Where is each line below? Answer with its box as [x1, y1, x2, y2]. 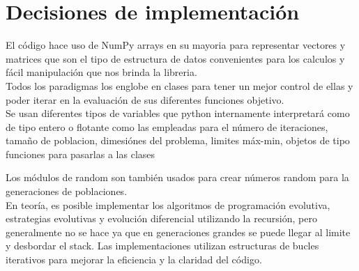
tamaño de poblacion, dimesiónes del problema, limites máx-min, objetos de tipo [6, 133, 350, 148]
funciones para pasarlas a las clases [6, 146, 155, 161]
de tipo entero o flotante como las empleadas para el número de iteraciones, [6, 119, 328, 134]
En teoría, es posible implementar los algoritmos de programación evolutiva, [6, 197, 330, 212]
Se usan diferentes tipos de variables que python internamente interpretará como [6, 106, 350, 121]
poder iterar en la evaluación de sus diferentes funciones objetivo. [6, 92, 284, 107]
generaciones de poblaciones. [6, 184, 128, 199]
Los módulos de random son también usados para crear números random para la [6, 170, 349, 185]
